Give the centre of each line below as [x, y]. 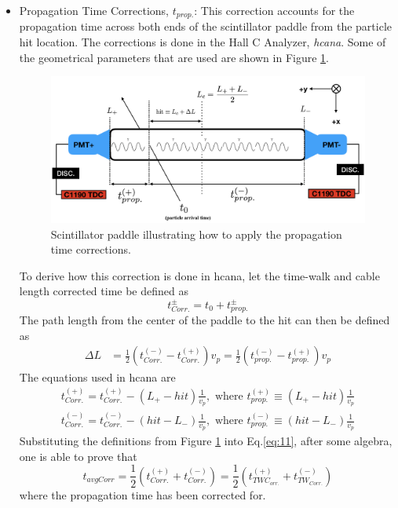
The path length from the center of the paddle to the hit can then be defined [204, 320]
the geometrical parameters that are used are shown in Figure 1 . [174, 57]
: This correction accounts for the [274, 10]
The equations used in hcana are [97, 376]
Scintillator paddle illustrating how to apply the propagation [196, 234]
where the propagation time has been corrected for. [142, 494]
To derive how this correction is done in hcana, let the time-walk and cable [199, 275]
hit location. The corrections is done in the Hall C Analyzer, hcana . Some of [203, 42]
